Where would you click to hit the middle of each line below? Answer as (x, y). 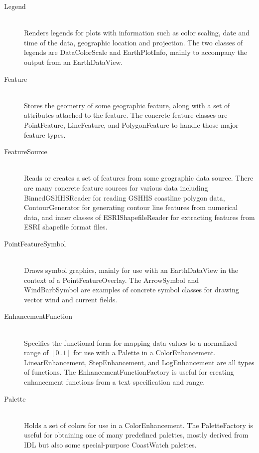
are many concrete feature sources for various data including (116, 187)
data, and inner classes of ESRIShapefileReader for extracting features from (139, 217)
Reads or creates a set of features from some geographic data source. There (139, 178)
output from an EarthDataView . (73, 62)
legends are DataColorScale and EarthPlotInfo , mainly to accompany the (136, 52)
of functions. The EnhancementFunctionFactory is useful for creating (129, 372)
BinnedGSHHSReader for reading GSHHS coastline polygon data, (125, 197)
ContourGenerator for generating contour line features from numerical (131, 207)
